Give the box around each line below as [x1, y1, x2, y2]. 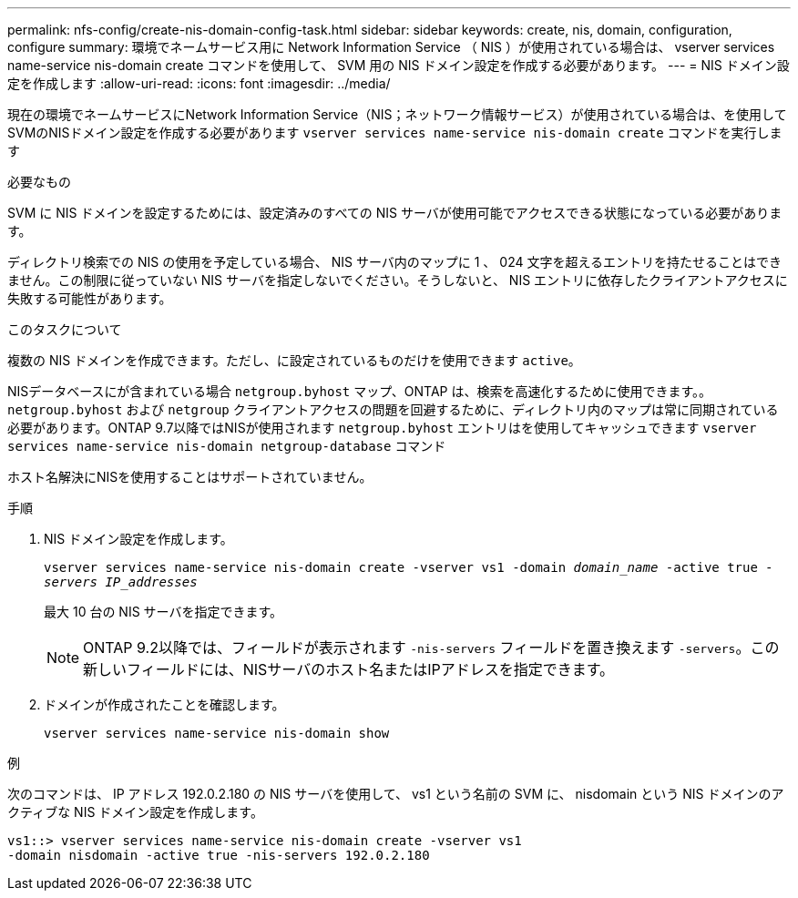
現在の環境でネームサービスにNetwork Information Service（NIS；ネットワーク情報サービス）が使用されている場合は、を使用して [7, 107, 787, 122]
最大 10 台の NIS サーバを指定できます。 [44, 604, 283, 619]
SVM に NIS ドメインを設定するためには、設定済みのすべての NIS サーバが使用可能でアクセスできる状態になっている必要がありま [7, 205, 783, 220]
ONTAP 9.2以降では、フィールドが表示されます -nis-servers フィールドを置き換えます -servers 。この [83, 638, 780, 657]
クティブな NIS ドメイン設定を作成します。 [7, 804, 263, 820]
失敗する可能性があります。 [7, 291, 172, 306]
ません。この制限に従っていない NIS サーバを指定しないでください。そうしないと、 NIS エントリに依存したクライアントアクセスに [7, 272, 788, 288]
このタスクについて [7, 321, 122, 337]
